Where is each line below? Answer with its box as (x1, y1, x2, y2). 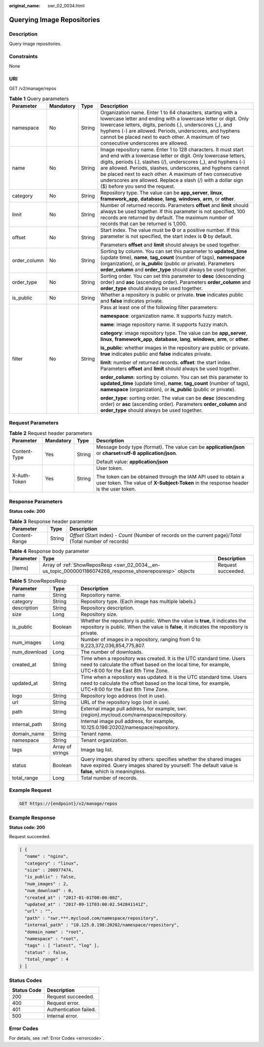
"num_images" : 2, (24, 881, 68, 887)
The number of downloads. (81, 648, 143, 655)
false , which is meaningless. (81, 768, 146, 774)
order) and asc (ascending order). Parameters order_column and (100, 279, 251, 286)
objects (177, 568, 195, 574)
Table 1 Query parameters (9, 96, 69, 102)
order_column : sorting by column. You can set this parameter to (100, 374, 248, 381)
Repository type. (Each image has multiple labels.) (81, 598, 196, 605)
